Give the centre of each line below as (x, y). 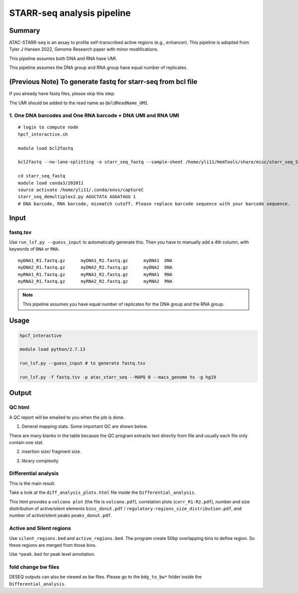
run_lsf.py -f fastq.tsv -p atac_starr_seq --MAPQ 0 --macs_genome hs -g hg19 (118, 377)
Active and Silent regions (40, 528)
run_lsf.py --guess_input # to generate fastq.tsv (83, 363)
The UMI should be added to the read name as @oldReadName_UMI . (79, 103)
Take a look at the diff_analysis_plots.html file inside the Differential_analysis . (102, 493)
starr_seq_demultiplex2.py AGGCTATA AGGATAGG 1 (77, 197)
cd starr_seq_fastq (42, 176)
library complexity (40, 461)
